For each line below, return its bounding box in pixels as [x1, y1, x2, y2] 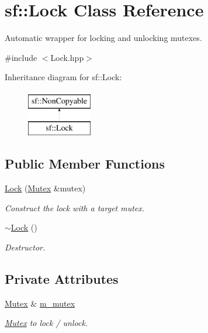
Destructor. [5, 241, 46, 253]
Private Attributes [5, 270, 119, 288]
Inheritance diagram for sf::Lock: [5, 71, 122, 83]
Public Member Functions [5, 155, 165, 173]
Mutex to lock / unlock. [5, 317, 88, 329]
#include [5, 51, 37, 63]
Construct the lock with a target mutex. [5, 201, 145, 214]
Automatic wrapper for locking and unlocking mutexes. [5, 32, 202, 44]
